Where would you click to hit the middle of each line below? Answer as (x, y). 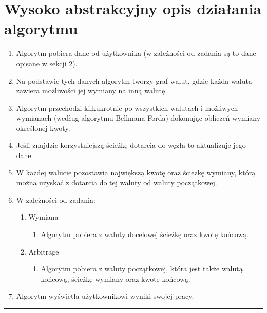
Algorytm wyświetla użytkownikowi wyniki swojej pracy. (105, 296)
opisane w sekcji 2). (47, 63)
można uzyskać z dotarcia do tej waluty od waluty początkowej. (117, 182)
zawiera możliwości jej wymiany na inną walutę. (92, 91)
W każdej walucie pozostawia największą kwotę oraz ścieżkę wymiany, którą (136, 172)
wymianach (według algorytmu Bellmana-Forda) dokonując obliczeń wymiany (138, 118)
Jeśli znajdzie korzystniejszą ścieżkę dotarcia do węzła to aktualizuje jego (131, 145)
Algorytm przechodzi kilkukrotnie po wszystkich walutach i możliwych (127, 107)
